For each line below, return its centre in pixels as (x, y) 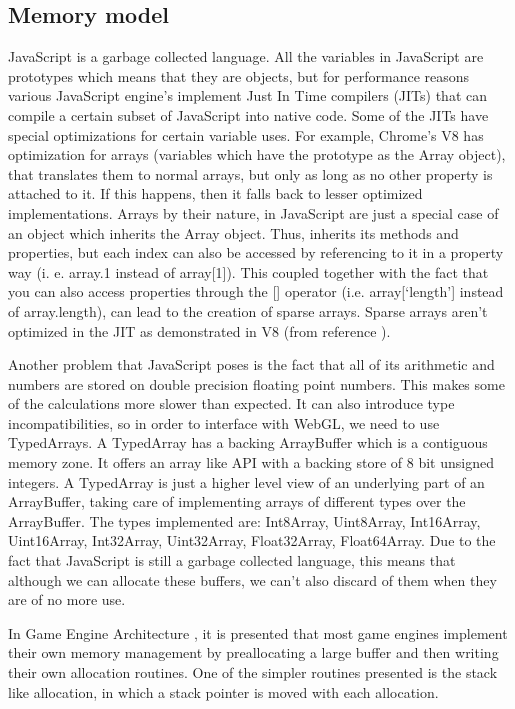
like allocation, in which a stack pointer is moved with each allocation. (223, 691)
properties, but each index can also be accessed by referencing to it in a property (256, 252)
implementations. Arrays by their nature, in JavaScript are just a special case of (253, 212)
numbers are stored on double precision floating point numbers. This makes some (256, 383)
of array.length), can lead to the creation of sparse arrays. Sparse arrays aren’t (248, 310)
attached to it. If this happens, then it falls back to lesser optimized (215, 193)
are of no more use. (67, 599)
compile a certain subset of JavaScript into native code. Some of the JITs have (248, 114)
